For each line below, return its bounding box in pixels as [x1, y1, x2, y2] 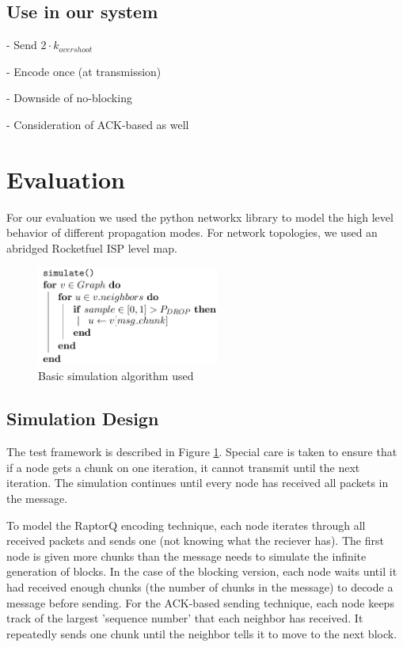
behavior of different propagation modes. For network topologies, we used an [6, 224, 378, 241]
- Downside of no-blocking [6, 89, 132, 106]
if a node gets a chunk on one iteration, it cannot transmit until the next [6, 459, 360, 475]
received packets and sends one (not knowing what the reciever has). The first [6, 532, 384, 549]
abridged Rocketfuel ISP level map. [6, 239, 177, 256]
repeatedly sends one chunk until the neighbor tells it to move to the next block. [6, 625, 397, 641]
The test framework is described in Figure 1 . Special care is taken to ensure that [6, 443, 397, 460]
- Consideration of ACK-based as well [6, 116, 189, 132]
